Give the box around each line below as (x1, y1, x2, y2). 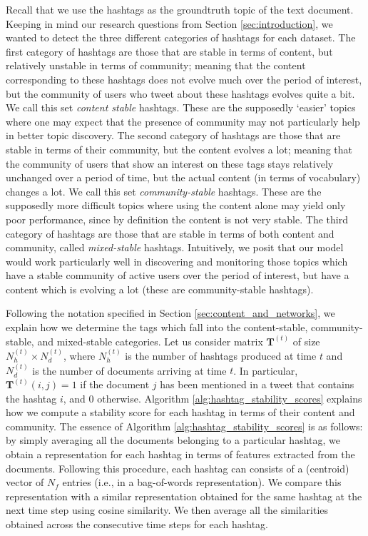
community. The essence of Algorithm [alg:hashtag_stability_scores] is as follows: (6, 418, 363, 433)
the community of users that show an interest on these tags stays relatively (6, 156, 334, 171)
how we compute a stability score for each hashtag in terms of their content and (6, 405, 355, 420)
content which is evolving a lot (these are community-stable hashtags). (6, 281, 314, 296)
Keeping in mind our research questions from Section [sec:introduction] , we (6, 16, 333, 31)
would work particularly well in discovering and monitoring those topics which (6, 253, 348, 268)
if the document (80, 377, 150, 392)
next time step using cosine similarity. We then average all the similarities (6, 502, 329, 517)
